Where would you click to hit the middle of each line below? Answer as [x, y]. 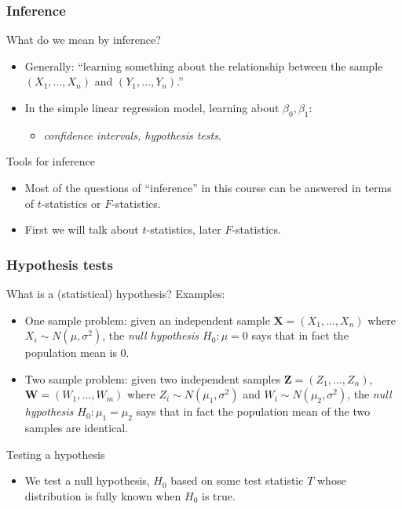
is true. [219, 495]
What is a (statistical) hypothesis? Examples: [116, 293]
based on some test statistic [237, 480]
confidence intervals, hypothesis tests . [132, 135]
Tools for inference [51, 161]
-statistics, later [184, 229]
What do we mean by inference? [84, 40]
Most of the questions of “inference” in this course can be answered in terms [208, 187]
